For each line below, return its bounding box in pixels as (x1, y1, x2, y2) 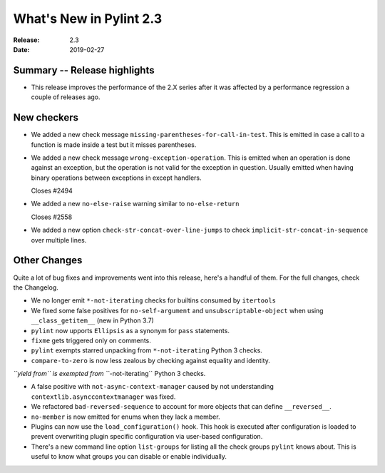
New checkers (13, 111, 78, 124)
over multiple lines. (31, 235, 87, 244)
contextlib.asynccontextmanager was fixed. (31, 392, 176, 401)
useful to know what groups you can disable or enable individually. (31, 452, 227, 461)
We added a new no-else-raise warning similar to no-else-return (31, 200, 240, 208)
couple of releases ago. (31, 93, 101, 101)
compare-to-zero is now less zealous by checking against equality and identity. (31, 356, 270, 365)
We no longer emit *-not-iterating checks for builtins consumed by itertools (31, 296, 276, 305)
